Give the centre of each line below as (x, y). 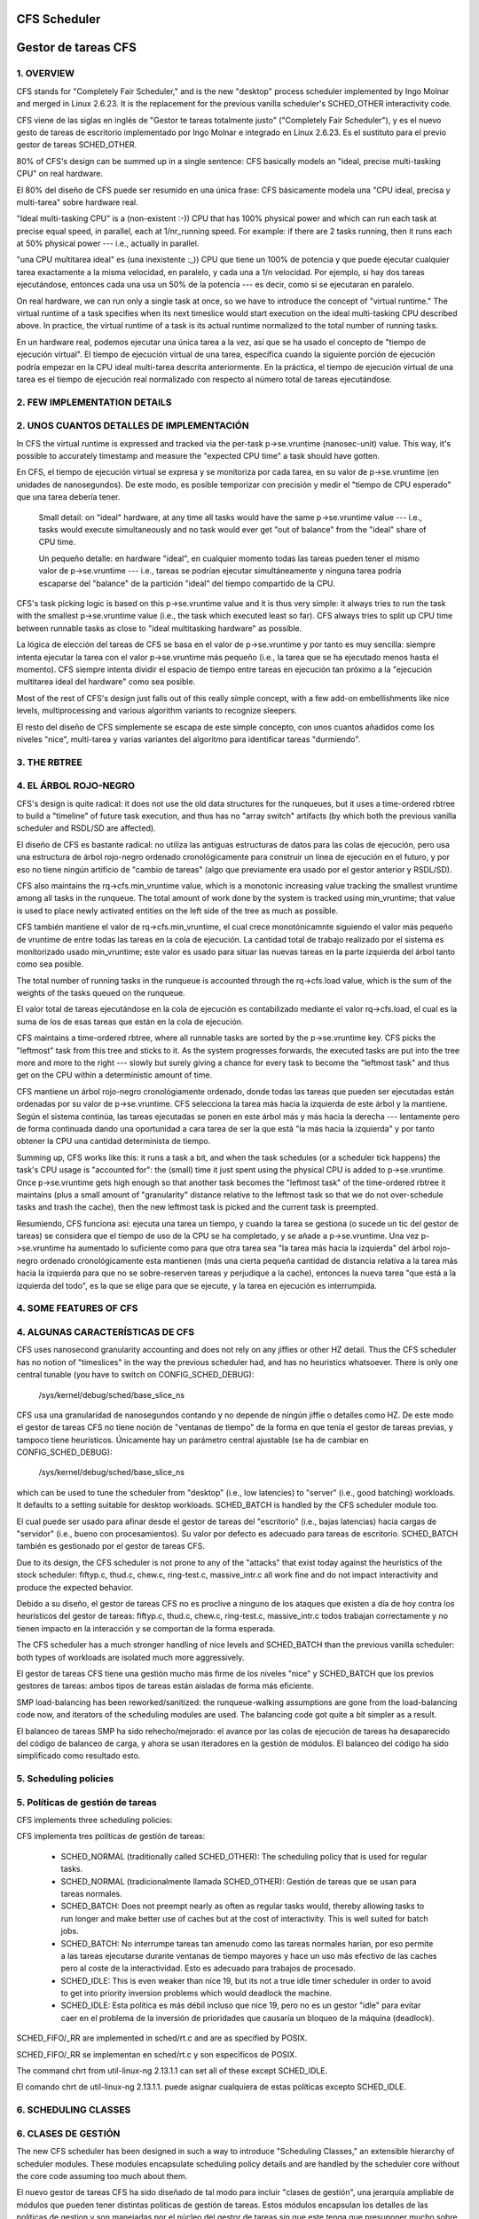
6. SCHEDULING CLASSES (74, 2110)
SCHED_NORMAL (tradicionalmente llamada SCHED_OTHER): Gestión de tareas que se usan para (239, 1881)
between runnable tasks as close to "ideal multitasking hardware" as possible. (159, 628)
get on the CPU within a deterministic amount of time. (114, 1075)
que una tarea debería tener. (68, 497)
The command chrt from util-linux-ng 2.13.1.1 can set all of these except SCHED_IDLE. (172, 2071)
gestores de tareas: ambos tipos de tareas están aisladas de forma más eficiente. (165, 1686)
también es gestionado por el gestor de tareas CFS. (111, 1546)
